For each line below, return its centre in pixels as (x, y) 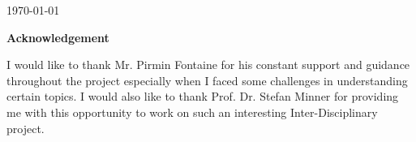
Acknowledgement (58, 37)
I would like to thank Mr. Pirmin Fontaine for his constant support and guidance (208, 65)
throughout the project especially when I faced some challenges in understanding (207, 80)
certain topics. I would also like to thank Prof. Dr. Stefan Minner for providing (203, 96)
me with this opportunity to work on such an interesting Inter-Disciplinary (192, 112)
